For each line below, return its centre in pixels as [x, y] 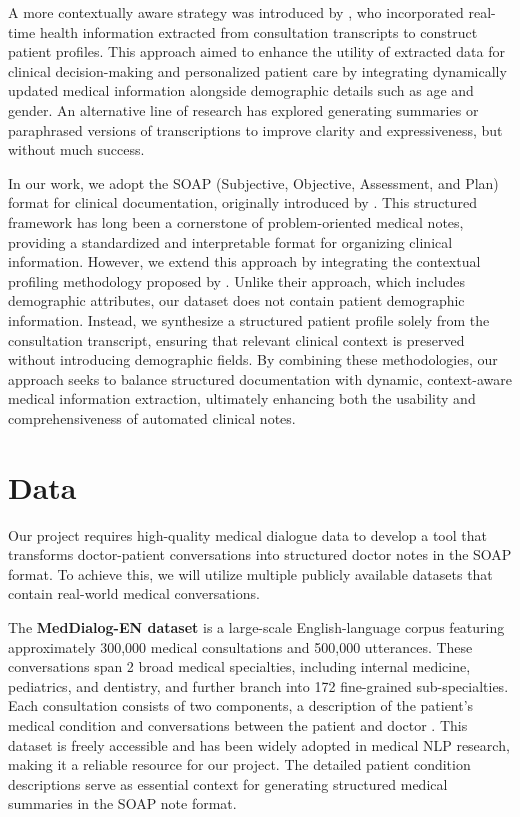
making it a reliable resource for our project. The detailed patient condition [239, 764]
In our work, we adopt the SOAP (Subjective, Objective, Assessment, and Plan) [253, 182]
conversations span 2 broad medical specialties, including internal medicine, [239, 666]
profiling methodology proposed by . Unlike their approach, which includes [236, 280]
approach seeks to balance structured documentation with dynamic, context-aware [260, 378]
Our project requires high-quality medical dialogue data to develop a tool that [247, 534]
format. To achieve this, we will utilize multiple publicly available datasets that [250, 573]
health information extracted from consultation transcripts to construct [258, 31]
